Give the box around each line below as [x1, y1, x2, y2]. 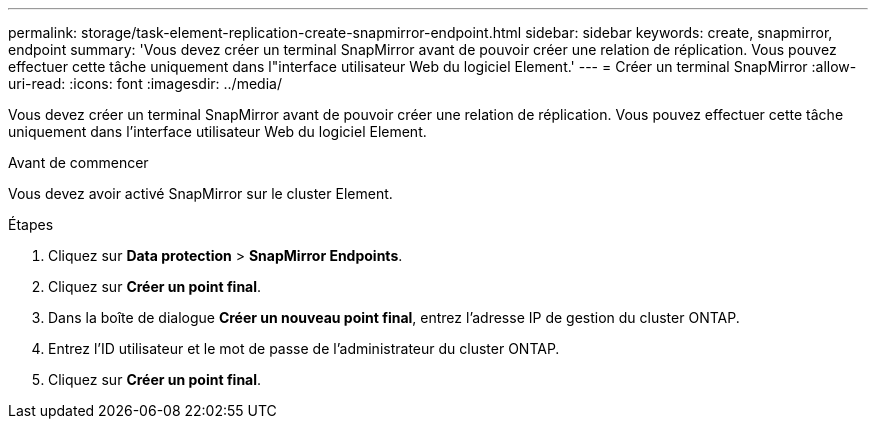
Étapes [8, 216, 54, 233]
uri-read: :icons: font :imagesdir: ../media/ [8, 75, 282, 92]
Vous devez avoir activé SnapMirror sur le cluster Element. [8, 185, 393, 202]
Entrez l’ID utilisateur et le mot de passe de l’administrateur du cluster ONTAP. [48, 340, 560, 357]
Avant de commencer [8, 154, 149, 171]
